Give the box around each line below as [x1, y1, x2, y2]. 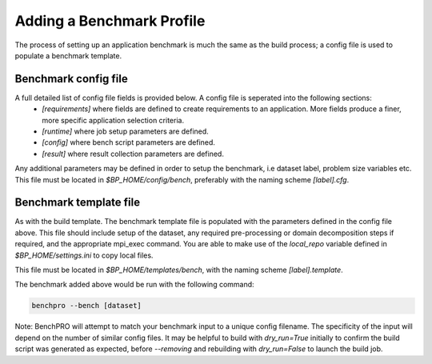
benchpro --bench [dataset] [31, 301, 142, 310]
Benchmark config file [14, 72, 128, 86]
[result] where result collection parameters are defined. [42, 149, 224, 158]
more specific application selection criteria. [42, 115, 184, 125]
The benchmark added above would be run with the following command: [14, 280, 255, 290]
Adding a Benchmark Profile [14, 12, 206, 30]
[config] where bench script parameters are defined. [42, 138, 216, 147]
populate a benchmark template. [14, 50, 122, 60]
